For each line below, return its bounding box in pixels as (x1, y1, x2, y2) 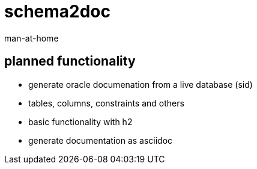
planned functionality (4, 54, 136, 69)
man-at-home (4, 32, 59, 43)
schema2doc (4, 1, 111, 22)
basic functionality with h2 (28, 116, 133, 127)
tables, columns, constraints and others (28, 97, 184, 108)
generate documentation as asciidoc (28, 135, 173, 146)
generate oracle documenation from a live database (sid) (28, 79, 253, 90)
